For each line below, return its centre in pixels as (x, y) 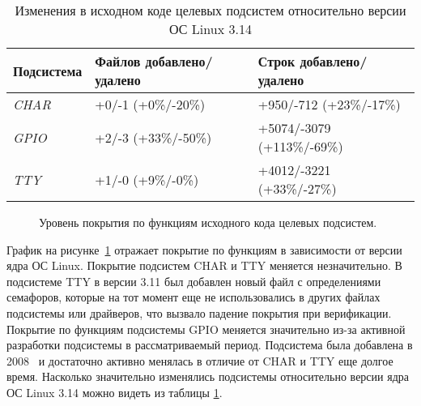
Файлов (118, 61)
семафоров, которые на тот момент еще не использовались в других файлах (193, 297)
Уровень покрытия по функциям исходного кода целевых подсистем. (208, 222)
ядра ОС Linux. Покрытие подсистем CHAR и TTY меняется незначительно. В (204, 265)
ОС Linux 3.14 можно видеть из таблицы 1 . (115, 392)
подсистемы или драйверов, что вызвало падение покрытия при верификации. (199, 312)
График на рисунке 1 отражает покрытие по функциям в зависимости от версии (204, 249)
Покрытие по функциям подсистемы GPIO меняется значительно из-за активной (206, 329)
